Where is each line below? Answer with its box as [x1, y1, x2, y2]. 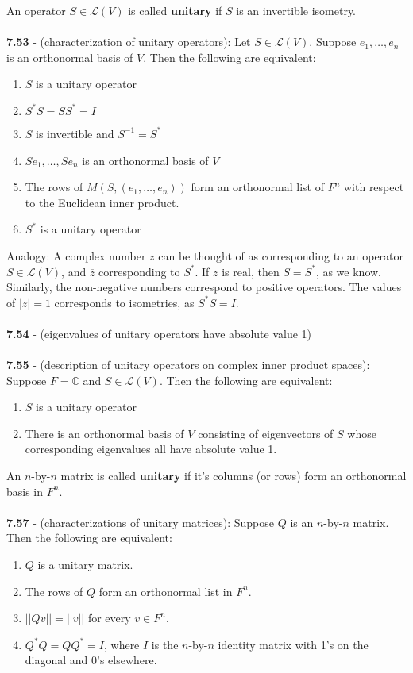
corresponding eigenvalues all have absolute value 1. [25, 440, 277, 457]
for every [87, 610, 131, 626]
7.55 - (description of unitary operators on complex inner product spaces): [6, 356, 370, 373]
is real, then [222, 263, 280, 279]
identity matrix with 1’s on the [218, 636, 369, 652]
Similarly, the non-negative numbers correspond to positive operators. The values [6, 279, 402, 295]
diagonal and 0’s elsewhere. [25, 652, 157, 668]
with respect [343, 179, 404, 195]
